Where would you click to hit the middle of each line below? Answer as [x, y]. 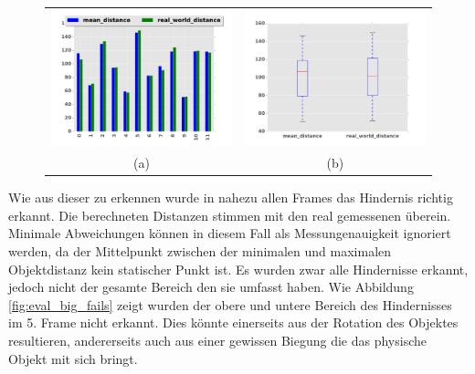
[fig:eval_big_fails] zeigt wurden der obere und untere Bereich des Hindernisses [230, 304]
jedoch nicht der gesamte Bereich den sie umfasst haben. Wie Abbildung [211, 287]
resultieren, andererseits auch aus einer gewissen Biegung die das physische [217, 341]
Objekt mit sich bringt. [73, 358]
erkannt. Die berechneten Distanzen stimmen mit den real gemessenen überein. [230, 215]
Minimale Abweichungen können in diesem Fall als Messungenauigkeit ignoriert [230, 233]
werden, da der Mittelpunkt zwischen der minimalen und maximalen [200, 251]
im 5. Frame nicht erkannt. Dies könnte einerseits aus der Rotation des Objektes [233, 322]
